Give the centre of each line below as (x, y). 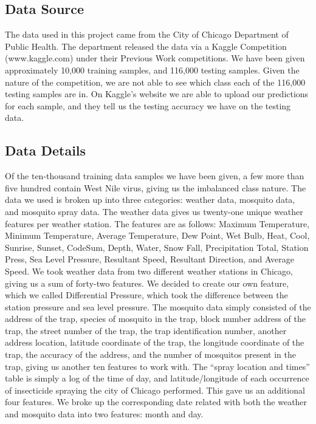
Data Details (46, 150)
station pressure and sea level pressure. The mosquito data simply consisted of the (158, 306)
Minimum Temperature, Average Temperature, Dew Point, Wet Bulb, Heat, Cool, (157, 235)
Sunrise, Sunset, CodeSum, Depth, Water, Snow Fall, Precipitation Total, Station (157, 247)
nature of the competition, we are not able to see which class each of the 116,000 (155, 82)
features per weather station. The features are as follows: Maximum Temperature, (157, 223)
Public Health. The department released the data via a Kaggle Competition (146, 46)
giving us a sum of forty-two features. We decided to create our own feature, (147, 283)
